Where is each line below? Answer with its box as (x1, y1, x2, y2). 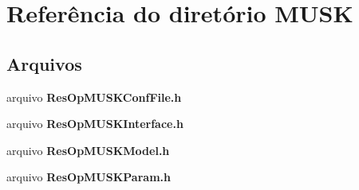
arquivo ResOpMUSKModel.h (6, 142, 170, 158)
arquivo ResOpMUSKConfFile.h (6, 88, 182, 105)
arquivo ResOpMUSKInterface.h (6, 115, 183, 132)
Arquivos (6, 51, 82, 76)
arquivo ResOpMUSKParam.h (6, 169, 171, 185)
